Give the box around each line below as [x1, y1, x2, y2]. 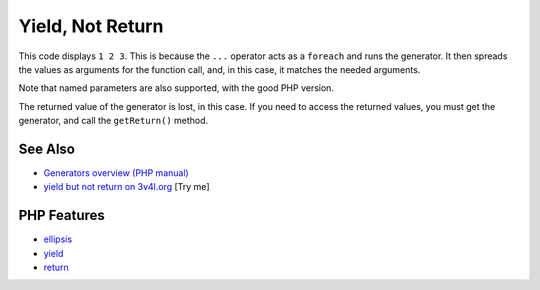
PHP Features [18, 207, 105, 224]
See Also [18, 140, 75, 157]
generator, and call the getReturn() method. [18, 115, 209, 127]
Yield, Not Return [18, 15, 164, 37]
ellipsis [43, 233, 73, 245]
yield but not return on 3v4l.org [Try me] [43, 181, 210, 193]
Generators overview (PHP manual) [43, 167, 189, 179]
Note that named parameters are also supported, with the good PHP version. [18, 82, 335, 94]
